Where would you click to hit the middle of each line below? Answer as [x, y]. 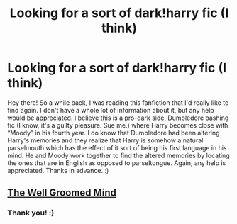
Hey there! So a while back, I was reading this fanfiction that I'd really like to [118, 102]
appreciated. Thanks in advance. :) [58, 170]
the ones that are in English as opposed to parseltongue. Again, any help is [117, 163]
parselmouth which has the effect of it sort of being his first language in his [117, 147]
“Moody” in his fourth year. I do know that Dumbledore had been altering [114, 133]
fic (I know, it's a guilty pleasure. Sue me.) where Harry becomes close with [118, 125]
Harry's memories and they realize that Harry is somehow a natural [105, 140]
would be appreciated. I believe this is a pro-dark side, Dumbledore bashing [118, 118]
